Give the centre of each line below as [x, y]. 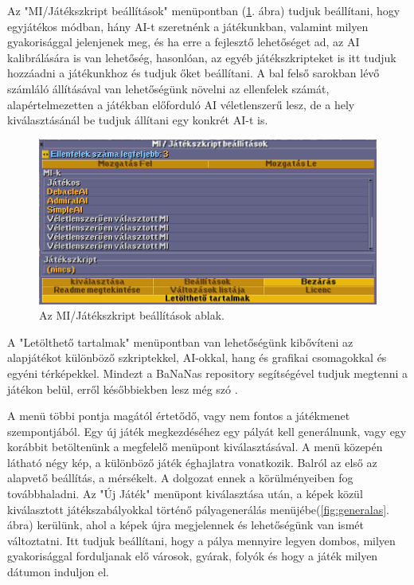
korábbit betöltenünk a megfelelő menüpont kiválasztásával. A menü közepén [195, 447]
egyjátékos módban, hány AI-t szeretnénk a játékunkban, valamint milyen [188, 26]
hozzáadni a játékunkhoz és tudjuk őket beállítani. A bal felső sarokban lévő [193, 73]
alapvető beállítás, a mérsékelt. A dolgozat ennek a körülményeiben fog [180, 478]
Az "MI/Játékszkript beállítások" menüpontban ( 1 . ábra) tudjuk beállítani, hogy [204, 10]
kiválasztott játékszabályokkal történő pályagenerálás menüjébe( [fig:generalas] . [198, 509]
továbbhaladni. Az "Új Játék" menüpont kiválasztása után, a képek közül [185, 494]
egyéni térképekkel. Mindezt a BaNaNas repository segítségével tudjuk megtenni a [208, 373]
